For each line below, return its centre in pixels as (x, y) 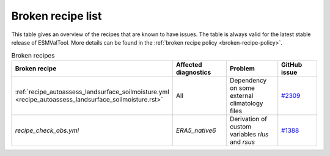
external (241, 95)
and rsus (242, 142)
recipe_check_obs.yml (47, 130)
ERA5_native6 (196, 130)
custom (240, 127)
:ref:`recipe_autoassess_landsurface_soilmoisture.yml (92, 92)
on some (242, 87)
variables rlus (249, 134)
